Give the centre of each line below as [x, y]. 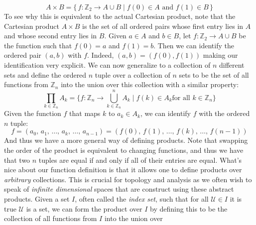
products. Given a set [37, 199]
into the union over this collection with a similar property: [150, 84]
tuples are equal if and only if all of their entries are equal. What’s [140, 160]
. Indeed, [101, 55]
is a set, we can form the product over [84, 208]
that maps [85, 113]
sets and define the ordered [45, 74]
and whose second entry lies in [51, 36]
